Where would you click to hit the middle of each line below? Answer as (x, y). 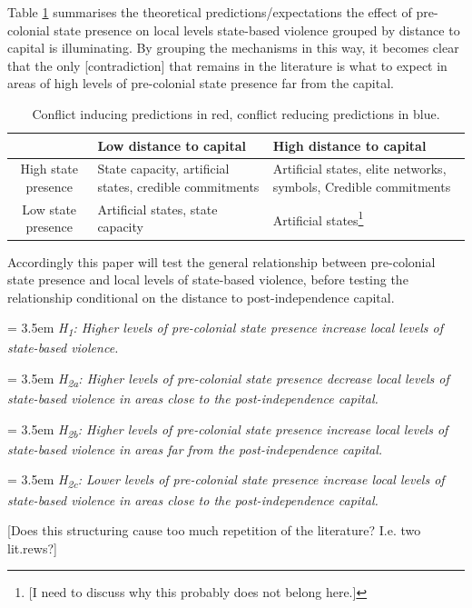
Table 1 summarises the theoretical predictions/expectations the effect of (210, 12)
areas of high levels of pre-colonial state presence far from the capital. (201, 83)
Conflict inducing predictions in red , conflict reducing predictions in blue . (236, 113)
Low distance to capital (172, 145)
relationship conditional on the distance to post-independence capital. (201, 297)
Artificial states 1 (318, 218)
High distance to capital (349, 145)
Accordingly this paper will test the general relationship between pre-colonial (221, 261)
